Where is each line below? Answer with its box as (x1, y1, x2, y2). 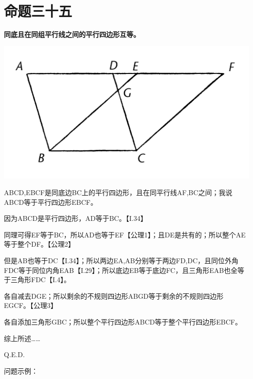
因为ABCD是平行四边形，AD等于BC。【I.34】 (4, 213, 147, 223)
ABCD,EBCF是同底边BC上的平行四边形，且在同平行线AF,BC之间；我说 (4, 187, 233, 197)
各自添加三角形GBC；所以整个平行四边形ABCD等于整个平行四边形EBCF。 (4, 316, 242, 326)
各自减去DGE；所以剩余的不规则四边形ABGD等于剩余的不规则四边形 (4, 290, 224, 301)
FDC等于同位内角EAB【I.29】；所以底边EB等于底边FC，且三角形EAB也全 (4, 265, 238, 275)
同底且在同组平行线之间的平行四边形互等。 (4, 29, 140, 39)
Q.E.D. (4, 349, 25, 360)
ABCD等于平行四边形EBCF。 (4, 197, 97, 207)
